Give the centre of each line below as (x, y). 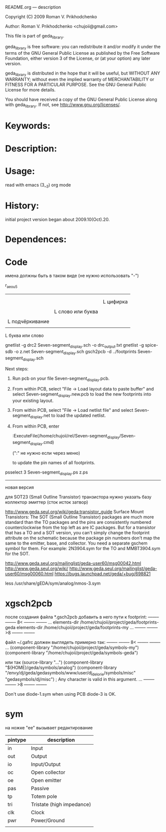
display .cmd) (42, 443)
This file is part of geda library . (35, 37)
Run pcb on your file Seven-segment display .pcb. (61, 379)
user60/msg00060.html (29, 574)
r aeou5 (11, 286)
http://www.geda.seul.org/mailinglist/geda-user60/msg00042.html (73, 563)
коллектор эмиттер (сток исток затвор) (47, 502)
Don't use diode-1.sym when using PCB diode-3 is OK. (61, 694)
